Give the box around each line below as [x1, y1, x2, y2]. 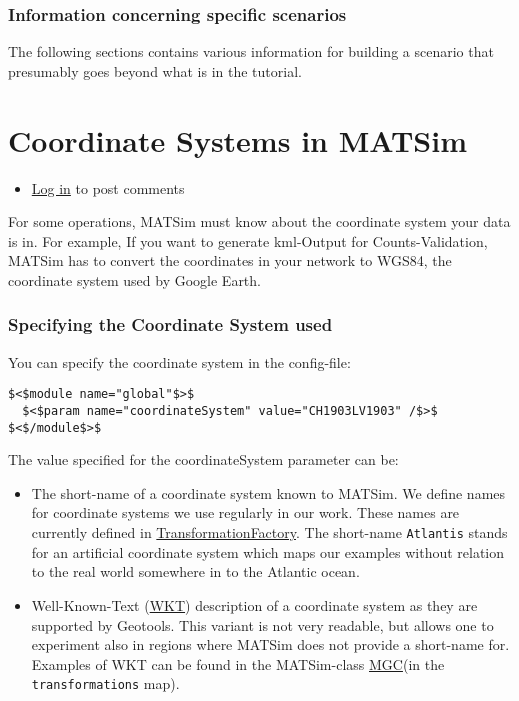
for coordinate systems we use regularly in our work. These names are [31, 502, 460, 523]
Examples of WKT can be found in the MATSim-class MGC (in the [31, 653, 445, 674]
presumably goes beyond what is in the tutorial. [8, 60, 302, 81]
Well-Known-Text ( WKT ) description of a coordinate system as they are [31, 594, 478, 615]
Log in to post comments [31, 177, 185, 198]
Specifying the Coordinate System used [8, 312, 333, 337]
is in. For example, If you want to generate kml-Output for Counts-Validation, [8, 230, 488, 251]
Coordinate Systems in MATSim [8, 119, 467, 160]
